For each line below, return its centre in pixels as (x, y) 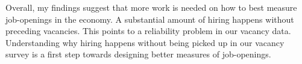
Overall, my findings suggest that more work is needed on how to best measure (151, 7)
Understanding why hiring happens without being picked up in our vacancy (145, 42)
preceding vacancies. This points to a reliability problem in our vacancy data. (148, 31)
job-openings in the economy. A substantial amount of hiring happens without (150, 19)
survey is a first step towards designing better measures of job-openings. (138, 54)
